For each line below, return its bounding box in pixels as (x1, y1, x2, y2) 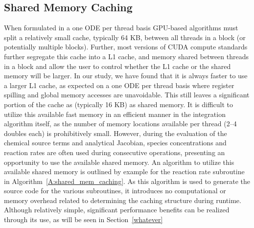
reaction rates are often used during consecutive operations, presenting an (4, 147, 225, 157)
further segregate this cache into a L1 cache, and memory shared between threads (4, 51, 249, 61)
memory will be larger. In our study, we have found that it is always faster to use (4, 70, 248, 81)
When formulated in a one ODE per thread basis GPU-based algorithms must (4, 23, 238, 33)
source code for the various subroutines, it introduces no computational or (4, 185, 226, 196)
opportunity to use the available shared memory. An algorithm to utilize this (4, 157, 234, 167)
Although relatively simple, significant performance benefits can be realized (4, 205, 230, 215)
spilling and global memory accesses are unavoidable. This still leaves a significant (4, 90, 250, 100)
